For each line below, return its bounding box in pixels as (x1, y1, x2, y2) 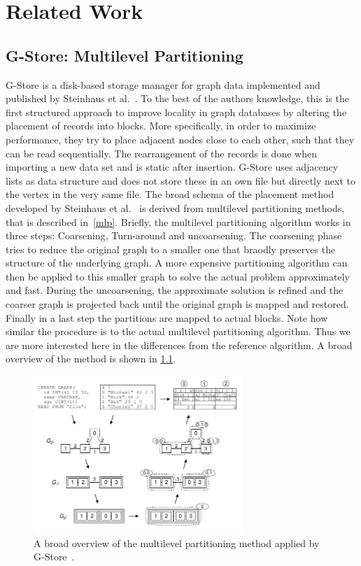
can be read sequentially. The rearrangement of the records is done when (6, 146, 317, 160)
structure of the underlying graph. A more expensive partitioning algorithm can (6, 255, 348, 270)
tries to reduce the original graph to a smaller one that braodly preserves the (6, 241, 336, 256)
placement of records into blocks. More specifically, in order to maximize (6, 118, 316, 133)
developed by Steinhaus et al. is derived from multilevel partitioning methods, (6, 200, 345, 215)
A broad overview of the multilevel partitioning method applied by (34, 535, 320, 550)
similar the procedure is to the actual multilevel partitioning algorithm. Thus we (6, 324, 351, 339)
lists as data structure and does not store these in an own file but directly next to (6, 173, 356, 188)
